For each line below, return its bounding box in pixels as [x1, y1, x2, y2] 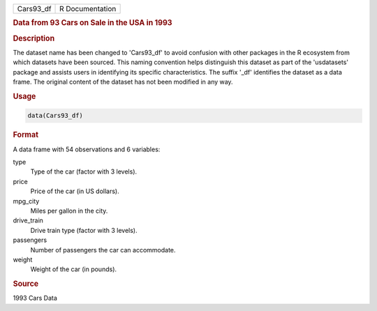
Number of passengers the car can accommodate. [30, 245, 176, 254]
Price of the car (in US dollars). [30, 187, 119, 195]
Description [13, 33, 55, 43]
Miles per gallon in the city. [30, 206, 108, 215]
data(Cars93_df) [27, 112, 84, 120]
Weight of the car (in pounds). [30, 265, 117, 273]
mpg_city [13, 197, 40, 205]
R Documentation [59, 4, 117, 13]
